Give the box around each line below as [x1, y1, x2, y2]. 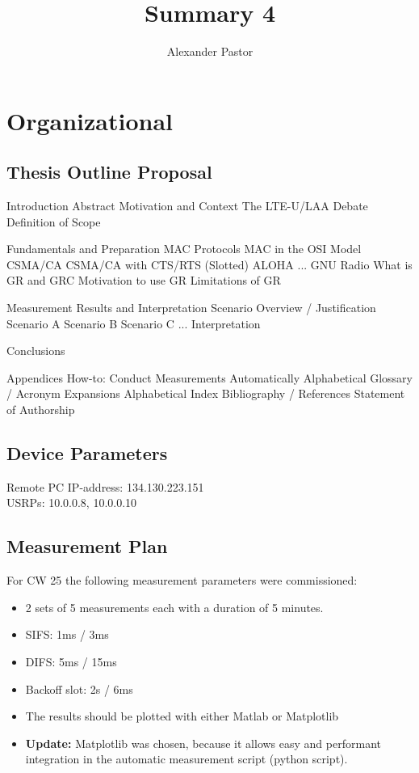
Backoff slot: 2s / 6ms [25, 680, 133, 697]
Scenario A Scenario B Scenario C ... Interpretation [6, 315, 261, 332]
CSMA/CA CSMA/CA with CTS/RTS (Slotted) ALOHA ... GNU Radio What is [6, 256, 413, 272]
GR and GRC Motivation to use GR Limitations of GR [6, 272, 281, 289]
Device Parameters [6, 441, 168, 466]
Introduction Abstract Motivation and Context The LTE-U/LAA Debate [6, 197, 368, 214]
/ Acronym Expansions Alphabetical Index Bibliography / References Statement [6, 385, 405, 402]
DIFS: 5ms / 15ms [25, 653, 117, 670]
